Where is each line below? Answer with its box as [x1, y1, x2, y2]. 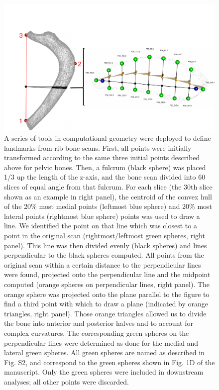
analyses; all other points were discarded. [4, 376, 129, 387]
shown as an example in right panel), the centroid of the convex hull [4, 191, 212, 201]
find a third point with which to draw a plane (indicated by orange [4, 298, 209, 309]
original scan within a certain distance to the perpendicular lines [4, 259, 201, 270]
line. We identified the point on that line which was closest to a [4, 220, 197, 231]
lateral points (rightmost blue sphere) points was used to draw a [4, 210, 200, 221]
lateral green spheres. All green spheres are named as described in [4, 347, 205, 358]
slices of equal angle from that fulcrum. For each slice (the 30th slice [4, 182, 213, 192]
